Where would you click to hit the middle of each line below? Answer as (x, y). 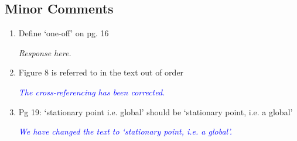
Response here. (45, 52)
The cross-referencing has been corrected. (92, 92)
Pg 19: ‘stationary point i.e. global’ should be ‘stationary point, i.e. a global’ (156, 111)
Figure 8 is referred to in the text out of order (101, 72)
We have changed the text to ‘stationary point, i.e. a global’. (125, 131)
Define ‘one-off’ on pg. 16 (64, 33)
